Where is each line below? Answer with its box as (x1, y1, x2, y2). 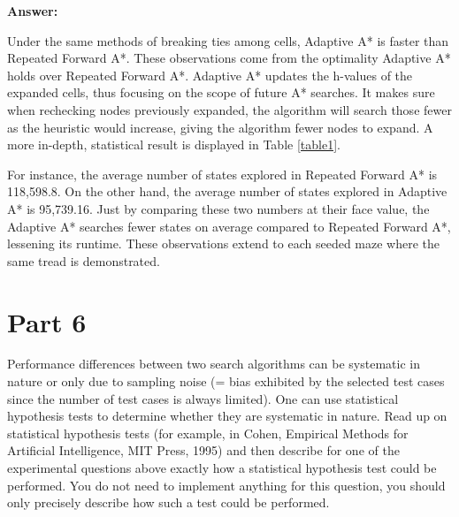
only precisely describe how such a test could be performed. (7, 493, 330, 512)
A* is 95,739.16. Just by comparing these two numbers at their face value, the (7, 199, 430, 217)
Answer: (7, 2, 58, 19)
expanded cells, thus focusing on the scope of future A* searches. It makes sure (7, 83, 435, 102)
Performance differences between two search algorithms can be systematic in (7, 354, 420, 373)
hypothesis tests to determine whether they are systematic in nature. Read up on (7, 407, 448, 425)
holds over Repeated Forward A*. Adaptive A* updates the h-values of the (7, 65, 413, 84)
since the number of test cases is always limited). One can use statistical (7, 389, 399, 407)
